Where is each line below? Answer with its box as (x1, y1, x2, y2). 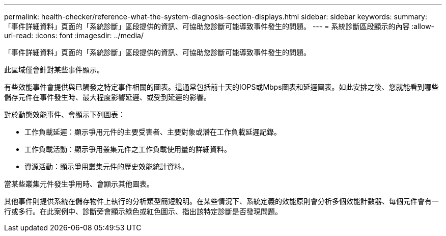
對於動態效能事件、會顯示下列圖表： (4, 110, 125, 119)
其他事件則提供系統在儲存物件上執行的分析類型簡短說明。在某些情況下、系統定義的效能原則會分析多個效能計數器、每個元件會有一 (4, 197, 439, 205)
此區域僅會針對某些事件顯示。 (4, 65, 104, 74)
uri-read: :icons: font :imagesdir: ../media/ (4, 31, 144, 40)
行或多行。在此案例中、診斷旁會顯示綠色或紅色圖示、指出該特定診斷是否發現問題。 (4, 207, 282, 216)
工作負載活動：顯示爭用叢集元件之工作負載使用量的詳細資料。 (24, 145, 231, 153)
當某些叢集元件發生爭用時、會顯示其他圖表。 (4, 179, 154, 188)
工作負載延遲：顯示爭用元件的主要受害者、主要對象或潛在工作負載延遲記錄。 (24, 127, 281, 136)
